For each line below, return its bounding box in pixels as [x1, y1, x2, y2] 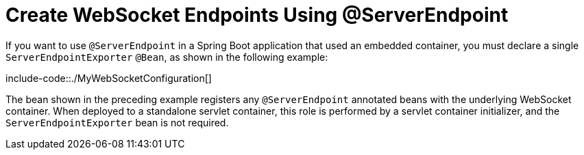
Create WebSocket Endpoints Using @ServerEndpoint [5, 3, 509, 27]
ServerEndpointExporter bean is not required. [5, 116, 229, 128]
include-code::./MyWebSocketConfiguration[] [5, 72, 212, 84]
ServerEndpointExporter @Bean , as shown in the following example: [5, 51, 328, 63]
